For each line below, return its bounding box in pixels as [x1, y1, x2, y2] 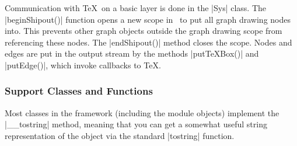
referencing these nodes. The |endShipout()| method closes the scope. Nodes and [5, 36, 292, 48]
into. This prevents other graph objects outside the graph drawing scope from [5, 25, 282, 37]
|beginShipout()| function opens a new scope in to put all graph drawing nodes [5, 13, 291, 25]
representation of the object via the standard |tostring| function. [5, 129, 235, 141]
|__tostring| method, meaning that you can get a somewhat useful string [5, 118, 267, 130]
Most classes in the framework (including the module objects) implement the [5, 106, 279, 119]
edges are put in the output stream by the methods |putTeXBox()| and [5, 47, 259, 60]
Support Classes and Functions [5, 84, 153, 98]
